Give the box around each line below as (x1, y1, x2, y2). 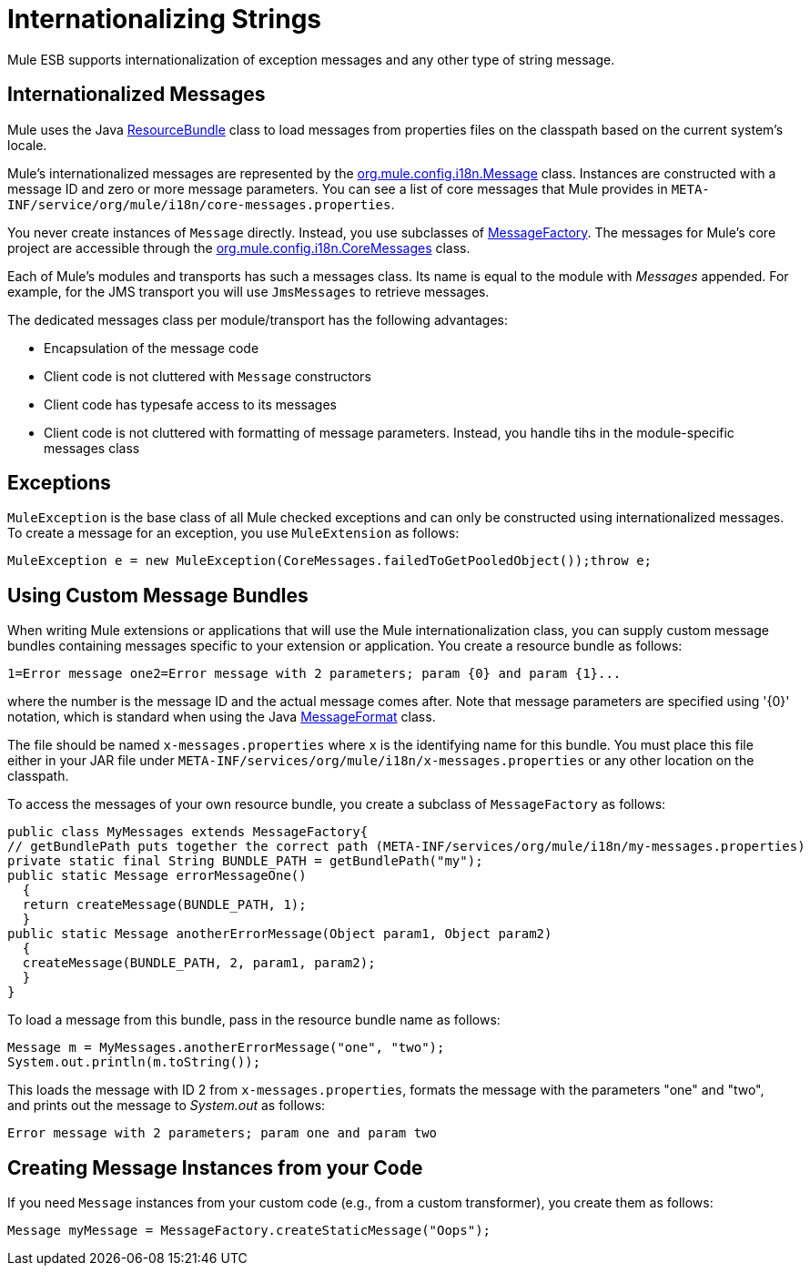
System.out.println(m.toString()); (7, 1055, 261, 1070)
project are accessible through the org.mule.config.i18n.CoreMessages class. (7, 239, 471, 256)
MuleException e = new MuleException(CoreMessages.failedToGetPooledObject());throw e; (7, 553, 653, 569)
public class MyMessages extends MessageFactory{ (7, 824, 369, 840)
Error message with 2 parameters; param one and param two (7, 1126, 438, 1141)
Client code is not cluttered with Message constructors (44, 368, 371, 384)
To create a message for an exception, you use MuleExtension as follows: (7, 525, 460, 541)
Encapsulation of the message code (44, 339, 259, 356)
